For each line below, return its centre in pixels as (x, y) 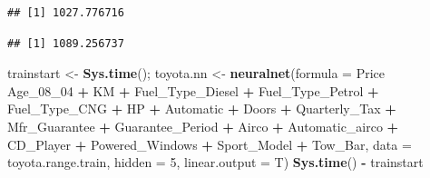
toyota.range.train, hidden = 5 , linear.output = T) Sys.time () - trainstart (215, 162)
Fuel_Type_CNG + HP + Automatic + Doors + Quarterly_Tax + (202, 109)
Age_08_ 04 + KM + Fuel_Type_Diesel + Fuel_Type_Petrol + (193, 90)
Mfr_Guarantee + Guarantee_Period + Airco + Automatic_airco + (203, 126)
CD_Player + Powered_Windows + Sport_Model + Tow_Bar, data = (210, 144)
